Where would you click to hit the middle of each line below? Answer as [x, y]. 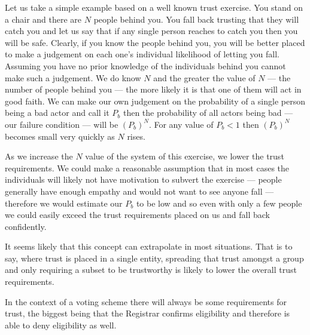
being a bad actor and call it [57, 113]
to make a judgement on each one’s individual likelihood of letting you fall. [142, 54]
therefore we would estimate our [64, 203]
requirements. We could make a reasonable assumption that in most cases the [147, 167]
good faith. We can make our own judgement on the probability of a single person [155, 101]
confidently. [26, 226]
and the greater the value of [204, 77]
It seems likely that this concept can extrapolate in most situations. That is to [149, 246]
